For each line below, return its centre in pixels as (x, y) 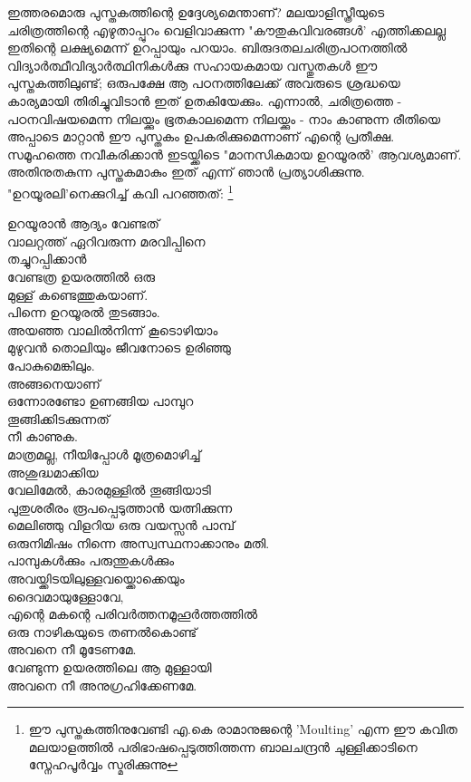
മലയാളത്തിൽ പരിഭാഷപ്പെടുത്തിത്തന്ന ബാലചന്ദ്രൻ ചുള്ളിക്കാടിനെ (223, 746)
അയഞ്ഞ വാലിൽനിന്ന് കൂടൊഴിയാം (113, 329)
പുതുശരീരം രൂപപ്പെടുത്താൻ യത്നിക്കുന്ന (120, 507)
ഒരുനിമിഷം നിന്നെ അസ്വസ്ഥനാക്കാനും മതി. (139, 542)
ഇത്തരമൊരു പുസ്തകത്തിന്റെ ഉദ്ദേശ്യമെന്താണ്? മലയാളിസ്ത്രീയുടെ (196, 12)
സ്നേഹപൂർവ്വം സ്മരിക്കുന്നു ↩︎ (103, 764)
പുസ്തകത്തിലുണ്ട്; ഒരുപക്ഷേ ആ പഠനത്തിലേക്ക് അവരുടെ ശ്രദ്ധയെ (204, 83)
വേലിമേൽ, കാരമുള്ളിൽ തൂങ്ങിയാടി (109, 490)
